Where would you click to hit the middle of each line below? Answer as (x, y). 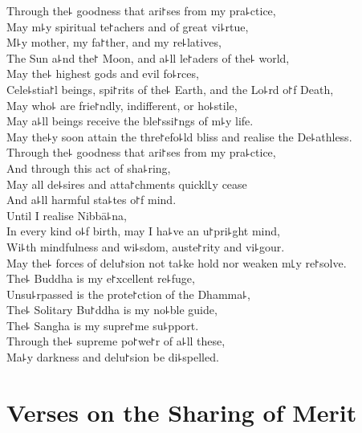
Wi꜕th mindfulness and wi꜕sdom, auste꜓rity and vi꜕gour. (146, 246)
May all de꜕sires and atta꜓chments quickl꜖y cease (127, 184)
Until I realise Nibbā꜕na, (67, 215)
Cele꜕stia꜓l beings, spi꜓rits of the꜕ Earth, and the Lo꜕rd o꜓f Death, (170, 89)
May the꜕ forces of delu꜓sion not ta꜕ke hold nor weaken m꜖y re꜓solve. (177, 262)
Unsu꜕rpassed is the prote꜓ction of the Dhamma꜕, (128, 294)
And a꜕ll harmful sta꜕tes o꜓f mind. (92, 200)
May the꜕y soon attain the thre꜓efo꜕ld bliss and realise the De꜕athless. (179, 136)
